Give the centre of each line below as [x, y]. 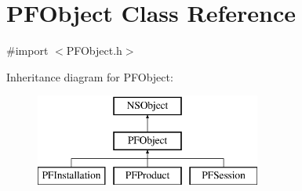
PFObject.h [94, 50]
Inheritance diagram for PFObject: [90, 76]
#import [27, 50]
